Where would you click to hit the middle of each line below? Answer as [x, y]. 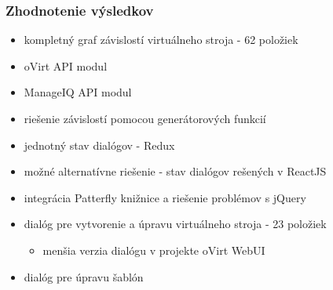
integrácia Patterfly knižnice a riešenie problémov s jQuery [165, 197]
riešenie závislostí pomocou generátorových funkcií [145, 118]
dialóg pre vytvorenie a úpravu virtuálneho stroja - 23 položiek [175, 224]
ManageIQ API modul [78, 92]
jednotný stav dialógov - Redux [99, 145]
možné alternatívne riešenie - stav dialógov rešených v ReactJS [175, 171]
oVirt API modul [66, 65]
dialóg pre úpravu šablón [84, 276]
